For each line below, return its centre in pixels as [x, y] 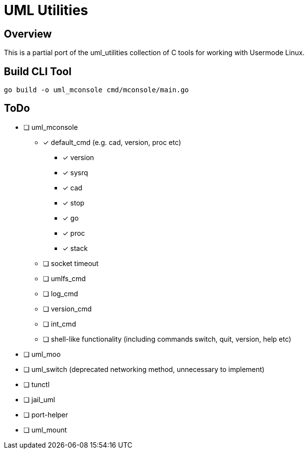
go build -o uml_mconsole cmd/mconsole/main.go [96, 90]
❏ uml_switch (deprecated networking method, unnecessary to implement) [144, 369]
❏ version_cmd [67, 309]
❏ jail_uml [39, 399]
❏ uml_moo [42, 354]
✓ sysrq [75, 172]
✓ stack [75, 248]
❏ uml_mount [45, 430]
